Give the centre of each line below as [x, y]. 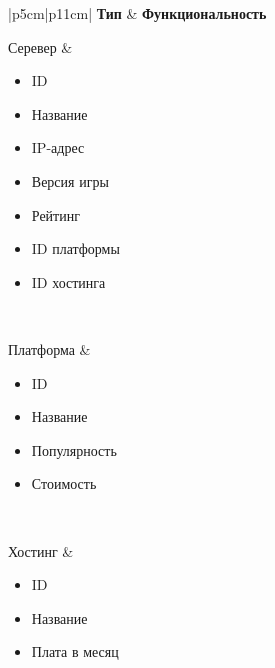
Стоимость [64, 483]
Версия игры [70, 180]
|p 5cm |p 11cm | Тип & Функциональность [137, 13]
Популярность [74, 449]
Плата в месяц [75, 651]
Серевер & [40, 46]
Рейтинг [55, 214]
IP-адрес [58, 147]
